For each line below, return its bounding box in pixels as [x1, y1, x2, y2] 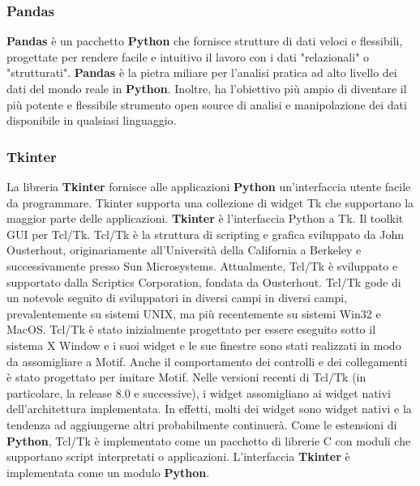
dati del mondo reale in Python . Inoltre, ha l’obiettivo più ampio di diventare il [6, 80, 407, 96]
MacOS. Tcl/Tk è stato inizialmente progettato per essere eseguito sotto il [6, 321, 376, 338]
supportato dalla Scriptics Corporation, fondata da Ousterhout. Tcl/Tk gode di [6, 273, 401, 290]
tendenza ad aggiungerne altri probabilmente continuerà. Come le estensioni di [6, 416, 397, 433]
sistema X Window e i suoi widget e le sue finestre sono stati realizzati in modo [6, 336, 401, 353]
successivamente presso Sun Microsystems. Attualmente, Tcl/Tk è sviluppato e [6, 257, 398, 274]
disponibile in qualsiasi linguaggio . [6, 112, 177, 129]
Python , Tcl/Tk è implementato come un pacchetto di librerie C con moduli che [6, 432, 411, 449]
